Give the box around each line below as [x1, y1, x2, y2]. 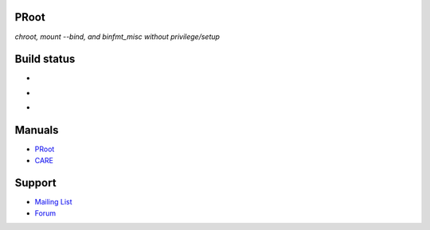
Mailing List [34, 197, 72, 207]
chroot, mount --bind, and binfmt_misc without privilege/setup [14, 32, 221, 41]
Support [14, 176, 57, 190]
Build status [14, 53, 76, 66]
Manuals [14, 123, 59, 137]
